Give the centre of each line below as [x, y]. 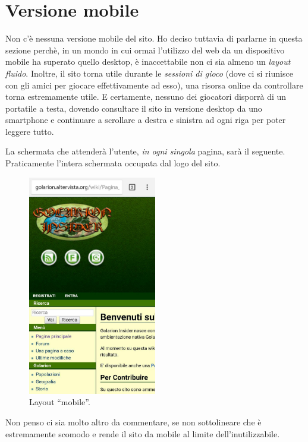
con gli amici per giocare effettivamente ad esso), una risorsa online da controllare [154, 85]
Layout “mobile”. [60, 402]
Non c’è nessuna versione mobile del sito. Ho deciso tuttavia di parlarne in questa [154, 38]
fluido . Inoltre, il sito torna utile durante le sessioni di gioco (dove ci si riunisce [149, 73]
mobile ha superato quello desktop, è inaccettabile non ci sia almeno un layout [148, 61]
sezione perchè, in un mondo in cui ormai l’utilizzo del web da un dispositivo [145, 50]
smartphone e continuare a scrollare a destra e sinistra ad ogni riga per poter [146, 120]
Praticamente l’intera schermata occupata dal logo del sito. [113, 163]
